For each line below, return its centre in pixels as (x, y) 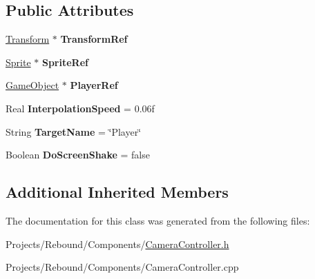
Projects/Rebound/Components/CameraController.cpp (122, 267)
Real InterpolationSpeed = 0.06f (80, 108)
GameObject (32, 85)
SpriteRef (65, 62)
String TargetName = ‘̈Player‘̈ (74, 131)
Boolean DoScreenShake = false (78, 155)
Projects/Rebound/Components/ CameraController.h (117, 244)
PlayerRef (94, 85)
